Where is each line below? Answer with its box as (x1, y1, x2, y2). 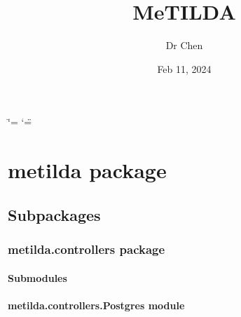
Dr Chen (165, 38, 203, 53)
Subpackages (8, 203, 101, 225)
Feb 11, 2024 (157, 61, 212, 76)
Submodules (8, 270, 67, 285)
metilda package (8, 156, 167, 184)
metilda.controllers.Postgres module (8, 297, 185, 312)
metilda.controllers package (8, 240, 165, 257)
